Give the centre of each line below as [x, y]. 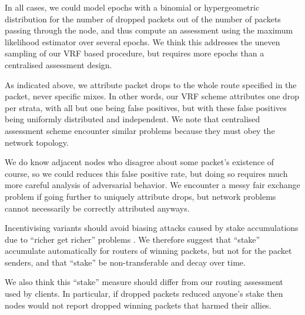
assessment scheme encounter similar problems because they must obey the [140, 130]
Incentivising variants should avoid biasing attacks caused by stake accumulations [152, 228]
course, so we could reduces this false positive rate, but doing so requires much [146, 173]
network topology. [37, 142]
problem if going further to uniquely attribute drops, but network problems [140, 196]
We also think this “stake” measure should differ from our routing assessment [144, 282]
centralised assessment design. [58, 64]
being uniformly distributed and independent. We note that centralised [133, 119]
